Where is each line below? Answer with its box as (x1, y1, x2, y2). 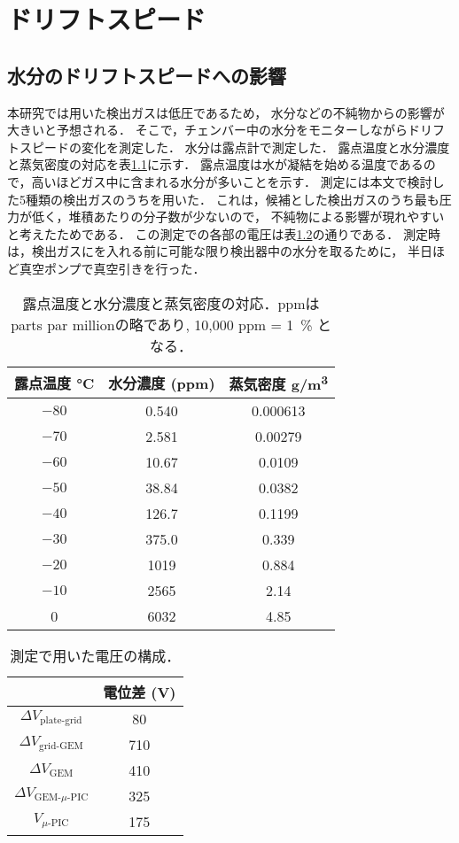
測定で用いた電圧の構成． (10, 645, 181, 666)
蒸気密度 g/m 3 (229, 370, 329, 394)
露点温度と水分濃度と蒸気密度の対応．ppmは (22, 292, 320, 313)
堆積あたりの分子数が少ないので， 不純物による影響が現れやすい (68, 207, 445, 226)
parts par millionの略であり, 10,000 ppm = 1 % (11, 313, 313, 335)
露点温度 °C (14, 372, 95, 393)
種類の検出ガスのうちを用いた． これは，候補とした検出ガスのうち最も (25, 189, 440, 208)
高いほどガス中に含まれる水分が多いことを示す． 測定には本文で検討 (31, 172, 432, 190)
